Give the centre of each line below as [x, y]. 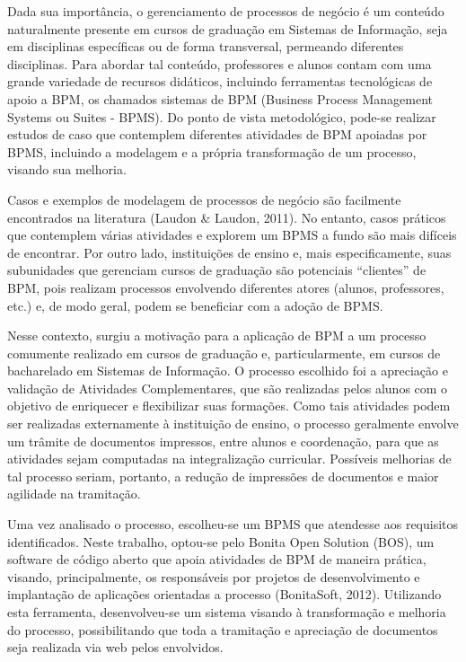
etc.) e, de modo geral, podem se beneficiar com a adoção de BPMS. [195, 305]
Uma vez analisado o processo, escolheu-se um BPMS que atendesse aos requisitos [233, 524]
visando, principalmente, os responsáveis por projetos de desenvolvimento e [214, 576]
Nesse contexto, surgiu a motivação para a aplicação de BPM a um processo [217, 335]
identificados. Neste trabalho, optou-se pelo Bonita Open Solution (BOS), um [221, 541]
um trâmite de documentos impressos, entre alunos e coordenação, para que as [223, 441]
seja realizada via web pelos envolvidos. [115, 647]
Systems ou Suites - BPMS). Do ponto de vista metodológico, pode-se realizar [222, 116]
